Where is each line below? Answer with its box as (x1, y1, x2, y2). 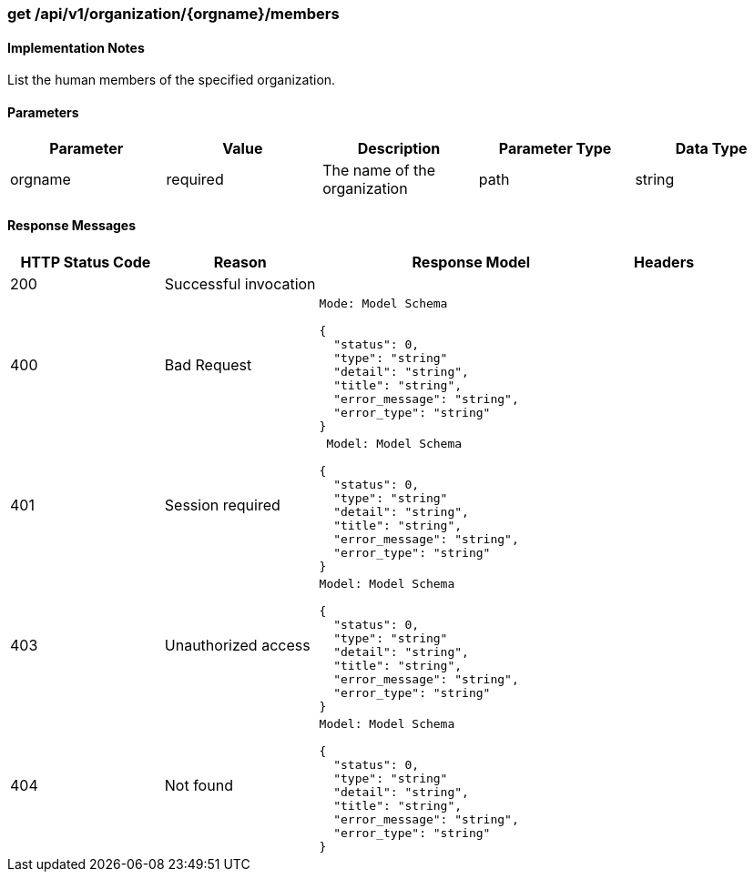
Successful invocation (164, 274, 316, 293)
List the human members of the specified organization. (7, 72, 336, 88)
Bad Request (164, 355, 252, 374)
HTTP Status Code (20, 252, 151, 271)
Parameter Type (498, 139, 612, 158)
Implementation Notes (7, 39, 145, 56)
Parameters (7, 104, 79, 120)
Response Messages (7, 217, 137, 234)
